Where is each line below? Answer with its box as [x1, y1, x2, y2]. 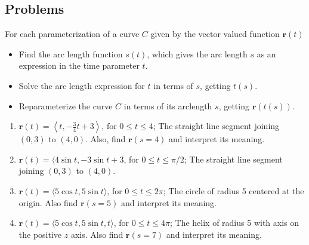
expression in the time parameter [18, 59, 140, 72]
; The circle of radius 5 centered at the [163, 184, 304, 197]
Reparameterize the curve [18, 99, 113, 112]
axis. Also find [70, 228, 123, 240]
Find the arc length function [18, 47, 123, 60]
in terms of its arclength [123, 99, 212, 112]
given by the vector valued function [150, 27, 280, 40]
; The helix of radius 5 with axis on [169, 216, 299, 229]
